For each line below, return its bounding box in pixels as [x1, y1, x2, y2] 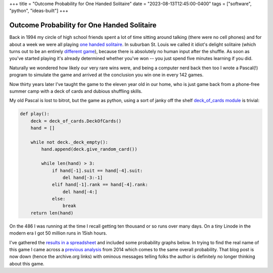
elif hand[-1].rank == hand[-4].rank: [52, 182, 149, 188]
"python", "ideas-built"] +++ [9, 8, 69, 14]
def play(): [20, 111, 50, 117]
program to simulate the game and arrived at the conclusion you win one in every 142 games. [9, 72, 204, 78]
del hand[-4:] [62, 189, 98, 195]
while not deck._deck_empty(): [30, 139, 108, 145]
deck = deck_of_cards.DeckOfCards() [30, 118, 121, 124]
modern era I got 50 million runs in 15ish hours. [9, 230, 107, 236]
